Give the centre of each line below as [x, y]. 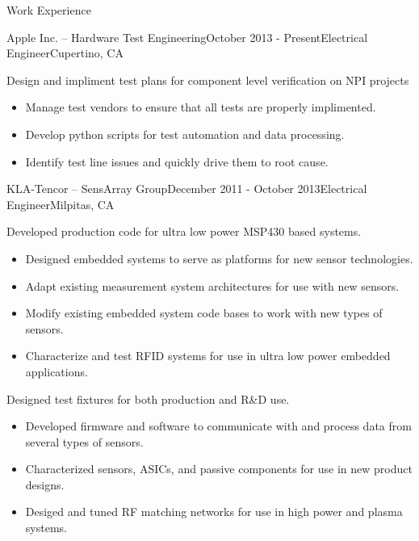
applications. [57, 371]
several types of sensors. [84, 441]
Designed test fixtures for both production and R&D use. [148, 398]
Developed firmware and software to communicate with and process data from [218, 426]
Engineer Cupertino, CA [65, 53]
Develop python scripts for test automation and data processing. [185, 134]
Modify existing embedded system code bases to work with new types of [204, 313]
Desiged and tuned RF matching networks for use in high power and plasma [214, 512]
